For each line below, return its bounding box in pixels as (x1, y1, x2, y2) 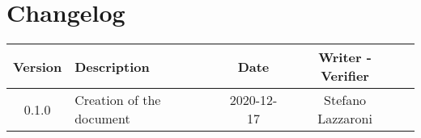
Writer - (318, 48, 372, 67)
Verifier (321, 66, 369, 86)
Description (74, 56, 150, 76)
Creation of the (74, 90, 161, 110)
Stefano (324, 90, 367, 110)
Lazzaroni (317, 109, 372, 128)
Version (13, 56, 62, 76)
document (74, 109, 130, 128)
